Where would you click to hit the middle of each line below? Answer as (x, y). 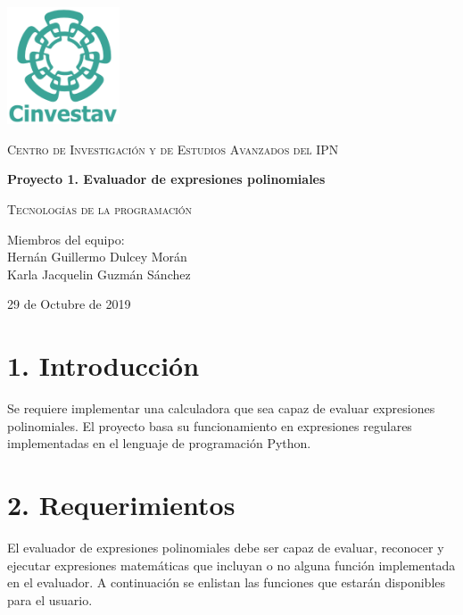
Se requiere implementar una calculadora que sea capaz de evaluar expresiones (221, 408)
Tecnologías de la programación (100, 209)
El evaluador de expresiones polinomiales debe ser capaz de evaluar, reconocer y (226, 548)
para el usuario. (50, 599)
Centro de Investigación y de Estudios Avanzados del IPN (173, 149)
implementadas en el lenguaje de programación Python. (159, 443)
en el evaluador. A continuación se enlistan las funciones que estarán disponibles (227, 582)
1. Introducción (103, 366)
